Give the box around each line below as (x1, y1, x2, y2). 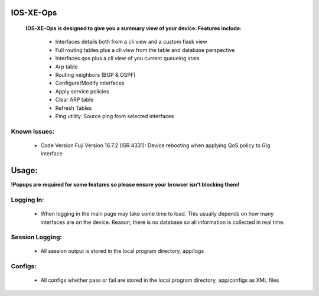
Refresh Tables (55, 104, 92, 112)
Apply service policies (55, 87, 109, 95)
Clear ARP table (55, 96, 94, 103)
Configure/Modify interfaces (55, 80, 125, 87)
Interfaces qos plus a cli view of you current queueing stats (55, 55, 200, 62)
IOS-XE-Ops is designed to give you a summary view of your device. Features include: (25, 25, 242, 32)
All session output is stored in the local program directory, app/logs (40, 248, 204, 255)
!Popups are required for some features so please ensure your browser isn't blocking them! (11, 181, 240, 188)
